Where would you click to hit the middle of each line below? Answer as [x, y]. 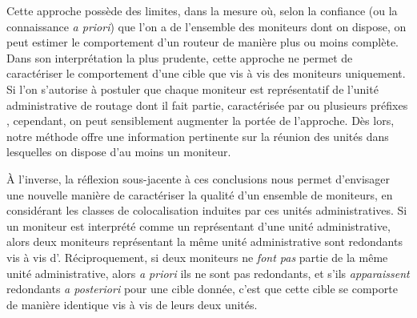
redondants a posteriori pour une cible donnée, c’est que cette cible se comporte [202, 289]
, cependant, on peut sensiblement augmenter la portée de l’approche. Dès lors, [200, 121]
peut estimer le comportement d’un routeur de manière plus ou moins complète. [203, 42]
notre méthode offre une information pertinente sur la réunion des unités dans [198, 136]
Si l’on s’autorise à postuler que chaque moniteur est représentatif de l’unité [192, 89]
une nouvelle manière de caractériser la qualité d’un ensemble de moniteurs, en [200, 194]
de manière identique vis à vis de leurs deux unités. [132, 304]
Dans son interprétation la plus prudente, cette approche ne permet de [180, 57]
